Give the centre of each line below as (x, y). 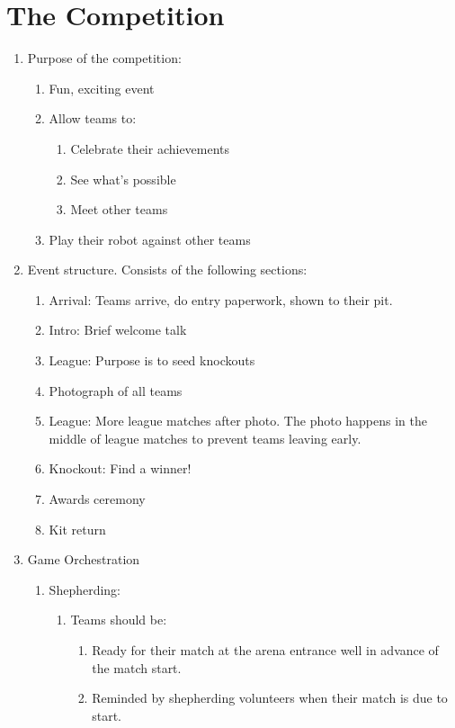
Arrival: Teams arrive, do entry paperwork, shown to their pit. (221, 299)
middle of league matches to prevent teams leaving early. (205, 438)
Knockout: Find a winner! (120, 468)
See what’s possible (123, 179)
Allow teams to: (93, 118)
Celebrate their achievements (150, 148)
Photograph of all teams (116, 390)
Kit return (77, 529)
